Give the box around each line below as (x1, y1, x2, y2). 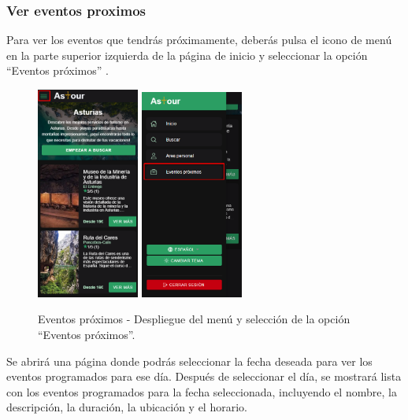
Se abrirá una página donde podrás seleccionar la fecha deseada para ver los (6, 352, 373, 369)
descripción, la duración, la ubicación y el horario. (6, 399, 247, 415)
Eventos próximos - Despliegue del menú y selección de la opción (38, 311, 351, 327)
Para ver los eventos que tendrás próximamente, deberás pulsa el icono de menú (6, 31, 392, 48)
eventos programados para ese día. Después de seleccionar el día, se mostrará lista (6, 368, 402, 385)
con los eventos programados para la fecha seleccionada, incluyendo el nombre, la (6, 383, 397, 400)
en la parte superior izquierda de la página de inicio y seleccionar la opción (6, 46, 368, 63)
